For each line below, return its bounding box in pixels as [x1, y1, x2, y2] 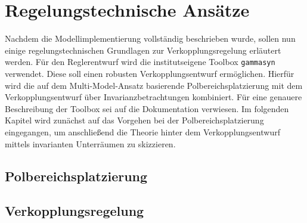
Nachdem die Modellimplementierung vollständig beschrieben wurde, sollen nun [5, 32, 296, 45]
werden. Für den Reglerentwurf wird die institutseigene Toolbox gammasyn [5, 55, 275, 68]
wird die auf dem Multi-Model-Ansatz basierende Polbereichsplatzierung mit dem [5, 79, 303, 91]
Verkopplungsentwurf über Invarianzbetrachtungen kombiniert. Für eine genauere [5, 91, 302, 103]
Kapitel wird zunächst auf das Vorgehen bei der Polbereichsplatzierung [5, 114, 264, 126]
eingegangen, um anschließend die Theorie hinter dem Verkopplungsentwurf [5, 125, 280, 138]
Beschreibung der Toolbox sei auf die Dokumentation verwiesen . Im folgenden [5, 102, 289, 114]
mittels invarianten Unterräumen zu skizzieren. [5, 137, 176, 150]
